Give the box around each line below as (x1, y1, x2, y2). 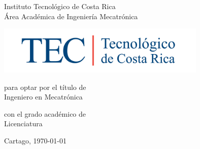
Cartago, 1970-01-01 (4, 135, 66, 145)
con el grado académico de (4, 108, 86, 119)
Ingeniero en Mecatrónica (4, 91, 83, 102)
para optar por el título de (4, 81, 86, 92)
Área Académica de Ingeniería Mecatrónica (4, 11, 138, 21)
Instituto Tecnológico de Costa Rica (4, 1, 116, 11)
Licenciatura (4, 118, 43, 129)
